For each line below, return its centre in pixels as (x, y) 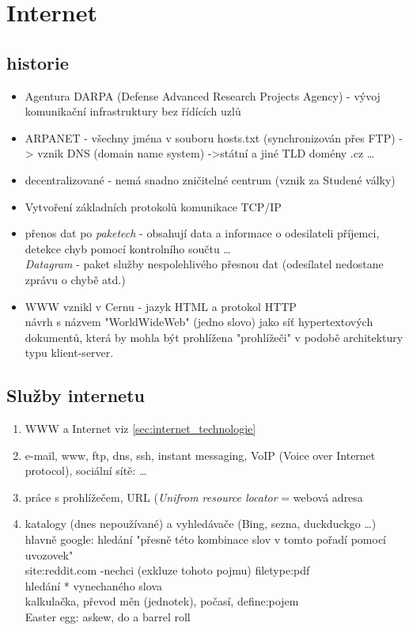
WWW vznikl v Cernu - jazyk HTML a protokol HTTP (161, 306)
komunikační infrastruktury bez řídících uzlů (133, 111)
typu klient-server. (69, 353)
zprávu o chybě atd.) (75, 279)
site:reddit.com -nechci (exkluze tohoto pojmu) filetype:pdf (167, 570)
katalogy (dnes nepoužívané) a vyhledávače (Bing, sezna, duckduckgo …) (201, 524)
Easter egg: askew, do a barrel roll (108, 617)
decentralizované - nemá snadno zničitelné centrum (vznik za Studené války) (210, 179)
